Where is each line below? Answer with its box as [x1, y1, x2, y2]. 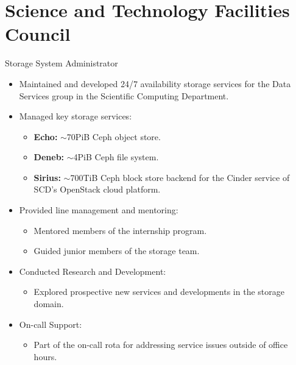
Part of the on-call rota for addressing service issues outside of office [33, 338, 288, 351]
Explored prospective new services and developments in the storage [33, 285, 284, 298]
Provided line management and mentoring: [19, 204, 178, 216]
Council [5, 21, 71, 46]
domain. [33, 297, 64, 310]
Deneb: [33, 151, 65, 163]
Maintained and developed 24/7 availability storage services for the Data [19, 77, 291, 90]
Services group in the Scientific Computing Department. [19, 89, 229, 102]
